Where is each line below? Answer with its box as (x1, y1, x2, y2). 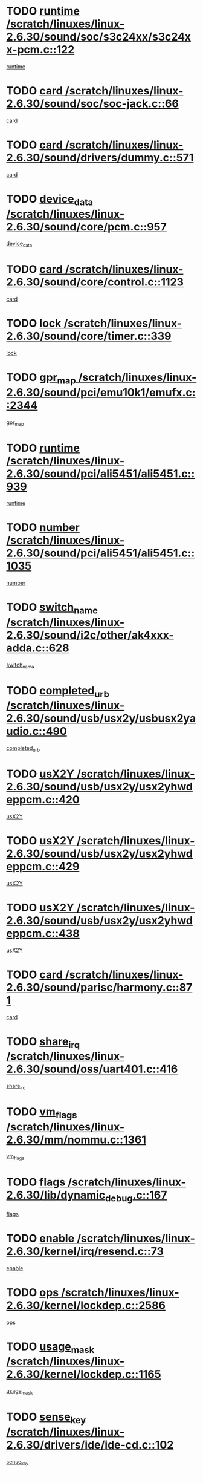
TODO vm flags (6, 1105, 77, 1121)
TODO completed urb (6, 683, 110, 700)
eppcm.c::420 (6, 793, 80, 807)
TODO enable (6, 1232, 75, 1245)
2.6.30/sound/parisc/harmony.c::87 (6, 980, 193, 994)
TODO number (6, 521, 80, 535)
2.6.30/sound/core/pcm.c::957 (6, 220, 167, 233)
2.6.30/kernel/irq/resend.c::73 (6, 1245, 164, 1258)
